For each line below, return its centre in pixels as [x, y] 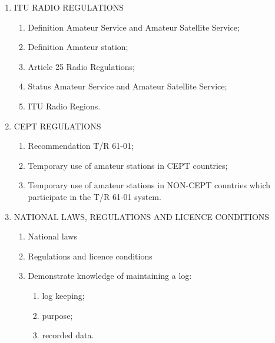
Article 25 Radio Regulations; [81, 66]
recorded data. [68, 335]
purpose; [57, 315]
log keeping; [63, 295]
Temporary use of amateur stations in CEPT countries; [128, 165]
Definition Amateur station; [78, 47]
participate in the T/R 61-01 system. [95, 196]
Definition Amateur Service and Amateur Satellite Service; [134, 27]
